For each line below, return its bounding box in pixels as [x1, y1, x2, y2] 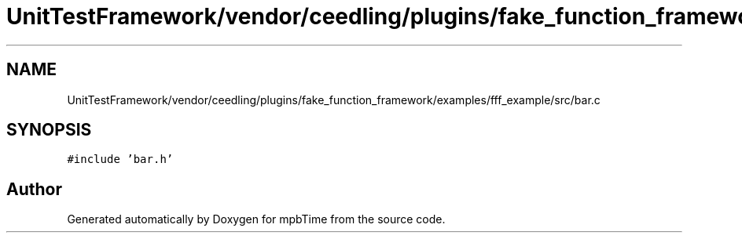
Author [6, 179, 62, 199]
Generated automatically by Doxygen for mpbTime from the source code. [67, 212, 446, 226]
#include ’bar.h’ [67, 153, 174, 166]
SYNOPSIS [6, 120, 92, 140]
